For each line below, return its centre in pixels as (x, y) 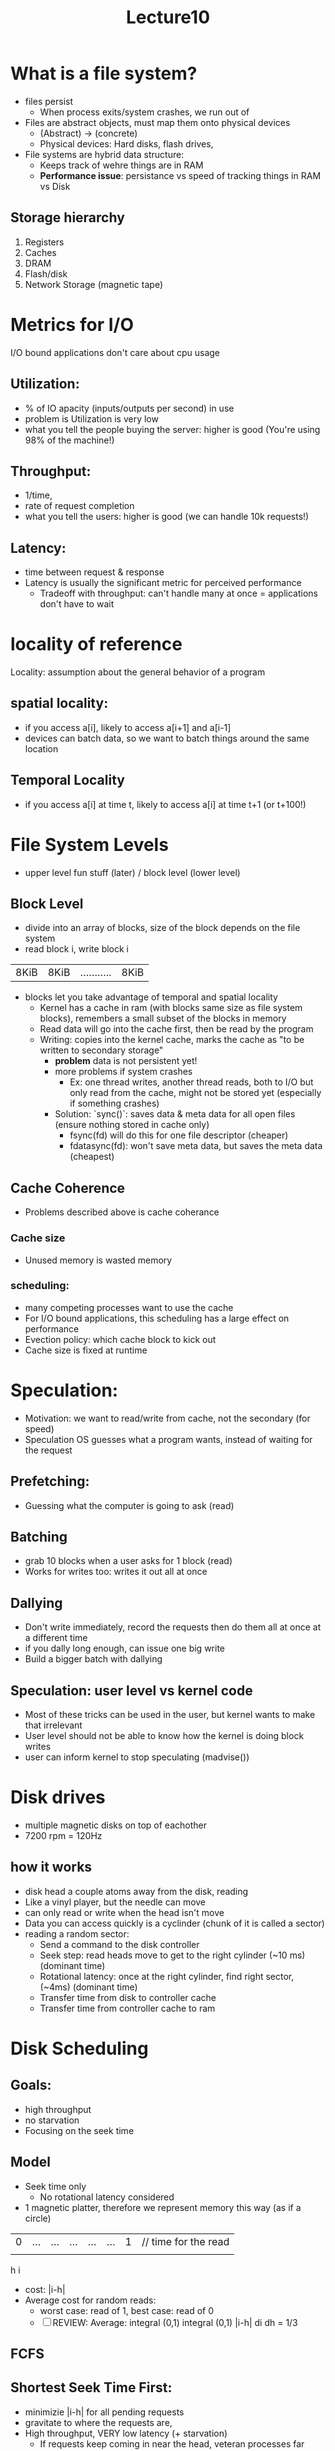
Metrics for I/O (72, 324)
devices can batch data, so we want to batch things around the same (167, 738)
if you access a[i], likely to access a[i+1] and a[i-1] (128, 727)
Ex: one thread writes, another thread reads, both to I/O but (191, 1082)
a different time (56, 1638)
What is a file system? (104, 73)
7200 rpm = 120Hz (63, 1835)
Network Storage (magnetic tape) (93, 284)
